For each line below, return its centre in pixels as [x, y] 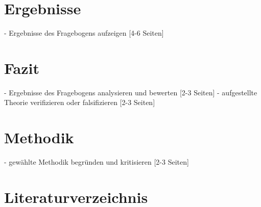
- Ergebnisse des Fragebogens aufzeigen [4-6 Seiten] [84, 33]
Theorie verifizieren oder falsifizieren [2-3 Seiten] [80, 102]
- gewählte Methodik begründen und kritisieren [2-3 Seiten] [97, 162]
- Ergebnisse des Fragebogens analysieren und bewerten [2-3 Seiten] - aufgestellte [131, 92]
